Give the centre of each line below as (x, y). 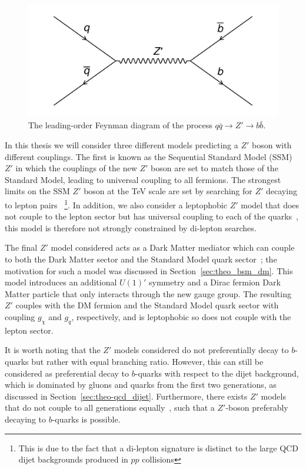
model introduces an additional (61, 282)
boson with (272, 145)
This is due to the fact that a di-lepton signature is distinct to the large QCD (158, 448)
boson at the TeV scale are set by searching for (168, 191)
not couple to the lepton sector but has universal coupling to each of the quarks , (152, 216)
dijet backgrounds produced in (73, 459)
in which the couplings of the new (76, 168)
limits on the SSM (37, 191)
